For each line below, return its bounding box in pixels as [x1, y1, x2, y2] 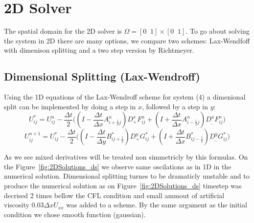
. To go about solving [185, 26, 250, 36]
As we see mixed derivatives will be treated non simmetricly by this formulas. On [4, 152, 248, 162]
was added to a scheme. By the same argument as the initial [66, 200, 247, 210]
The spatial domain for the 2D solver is [4, 26, 122, 36]
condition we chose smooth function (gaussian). [4, 209, 146, 219]
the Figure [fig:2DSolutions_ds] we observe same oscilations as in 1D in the [4, 161, 231, 171]
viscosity [4, 200, 29, 210]
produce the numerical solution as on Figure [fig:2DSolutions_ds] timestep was [4, 181, 242, 191]
